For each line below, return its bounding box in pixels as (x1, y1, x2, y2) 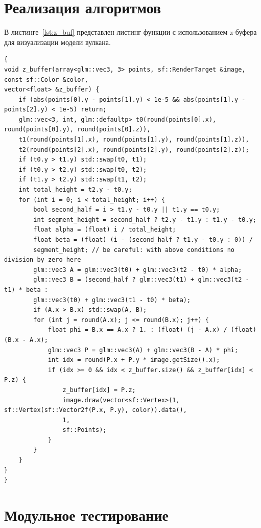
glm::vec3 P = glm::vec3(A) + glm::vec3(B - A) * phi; (48, 346, 239, 354)
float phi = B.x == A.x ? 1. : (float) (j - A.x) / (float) (48, 326, 256, 334)
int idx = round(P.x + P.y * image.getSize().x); (48, 356, 220, 364)
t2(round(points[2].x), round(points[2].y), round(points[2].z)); (18, 146, 249, 153)
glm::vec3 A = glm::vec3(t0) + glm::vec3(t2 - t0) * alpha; (33, 266, 242, 273)
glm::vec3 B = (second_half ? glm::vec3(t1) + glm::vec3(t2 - (33, 276, 249, 284)
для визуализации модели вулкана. (4, 36, 111, 47)
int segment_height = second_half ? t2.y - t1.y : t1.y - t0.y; (33, 216, 256, 223)
